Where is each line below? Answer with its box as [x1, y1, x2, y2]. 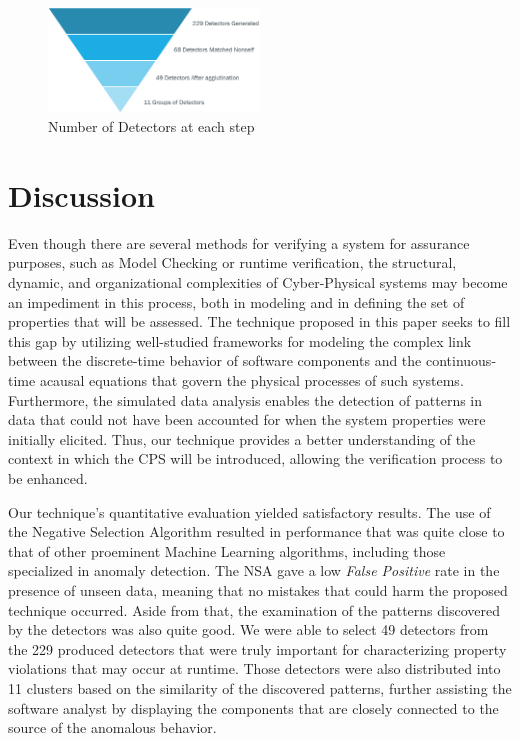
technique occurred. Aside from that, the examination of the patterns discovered [8, 599, 500, 620]
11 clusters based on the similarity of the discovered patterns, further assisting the [8, 677, 512, 698]
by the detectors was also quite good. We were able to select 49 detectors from [8, 619, 489, 640]
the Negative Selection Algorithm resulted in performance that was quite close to [8, 521, 505, 542]
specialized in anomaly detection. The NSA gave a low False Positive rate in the [8, 560, 500, 581]
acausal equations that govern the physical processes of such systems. [39, 370, 464, 391]
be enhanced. [8, 467, 88, 488]
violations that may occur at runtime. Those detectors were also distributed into [8, 658, 501, 679]
